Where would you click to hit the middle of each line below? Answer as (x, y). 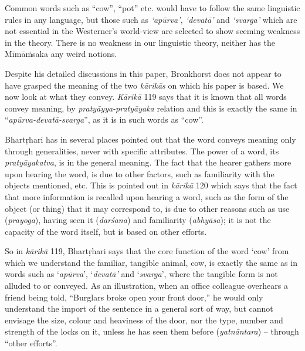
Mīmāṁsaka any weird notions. (61, 54)
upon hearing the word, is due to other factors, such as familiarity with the (140, 173)
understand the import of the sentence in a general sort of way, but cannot (139, 308)
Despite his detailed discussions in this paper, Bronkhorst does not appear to (143, 73)
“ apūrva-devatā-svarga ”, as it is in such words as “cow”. (104, 119)
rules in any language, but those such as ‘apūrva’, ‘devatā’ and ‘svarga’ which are (151, 19)
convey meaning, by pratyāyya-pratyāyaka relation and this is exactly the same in (151, 108)
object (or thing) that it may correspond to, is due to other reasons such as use (147, 208)
